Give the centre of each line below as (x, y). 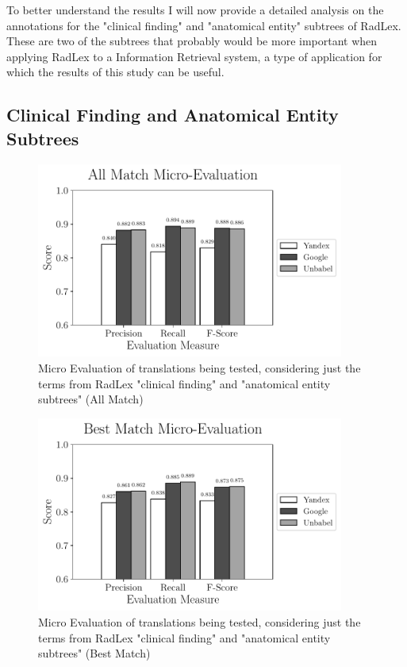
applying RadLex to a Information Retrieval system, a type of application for (194, 56)
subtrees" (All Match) (91, 399)
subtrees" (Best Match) (94, 653)
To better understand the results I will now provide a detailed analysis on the (195, 10)
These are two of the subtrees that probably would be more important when (192, 41)
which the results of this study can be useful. (115, 72)
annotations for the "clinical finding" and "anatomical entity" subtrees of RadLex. (204, 25)
